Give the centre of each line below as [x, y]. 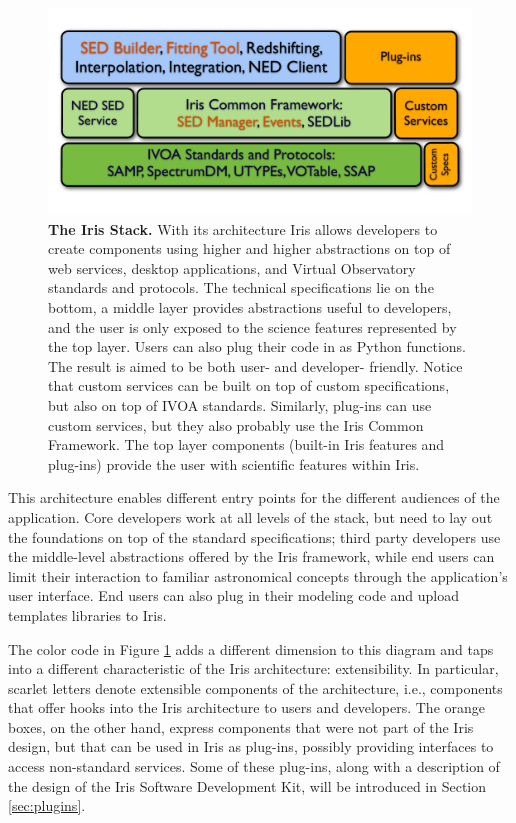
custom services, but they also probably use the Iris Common [236, 424]
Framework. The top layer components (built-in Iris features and [246, 444]
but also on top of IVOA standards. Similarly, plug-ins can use [240, 404]
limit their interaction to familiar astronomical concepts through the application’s [258, 575]
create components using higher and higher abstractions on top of [249, 248]
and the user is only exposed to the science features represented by [252, 326]
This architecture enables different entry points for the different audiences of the [254, 497]
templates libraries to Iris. [87, 614]
